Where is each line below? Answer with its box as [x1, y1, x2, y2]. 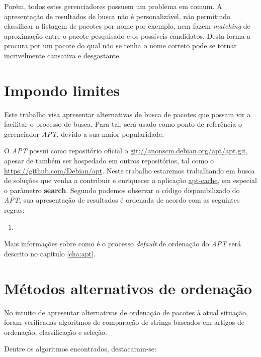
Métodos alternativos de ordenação [4, 278, 252, 298]
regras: [4, 205, 25, 215]
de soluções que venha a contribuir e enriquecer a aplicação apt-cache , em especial [4, 175, 257, 186]
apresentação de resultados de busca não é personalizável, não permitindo [4, 11, 231, 21]
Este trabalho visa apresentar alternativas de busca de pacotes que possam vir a [4, 109, 251, 119]
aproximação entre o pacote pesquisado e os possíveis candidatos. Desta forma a [4, 30, 251, 41]
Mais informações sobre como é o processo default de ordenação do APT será [4, 238, 241, 249]
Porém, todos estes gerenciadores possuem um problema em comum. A [4, 1, 222, 11]
